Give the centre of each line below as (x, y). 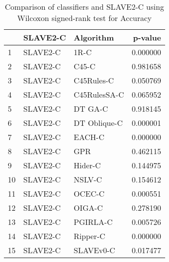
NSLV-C (88, 179)
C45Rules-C (94, 80)
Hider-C (87, 165)
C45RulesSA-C (99, 94)
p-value (147, 37)
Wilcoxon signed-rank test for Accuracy (84, 18)
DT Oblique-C (98, 123)
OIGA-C (88, 208)
